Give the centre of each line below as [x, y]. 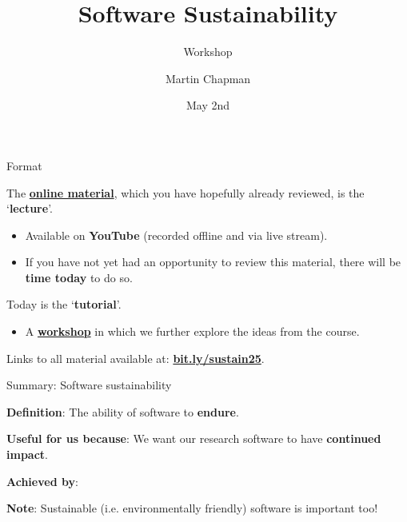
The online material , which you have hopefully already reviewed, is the [186, 192]
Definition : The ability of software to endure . [123, 411]
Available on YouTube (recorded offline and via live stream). [176, 235]
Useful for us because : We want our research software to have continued [194, 438]
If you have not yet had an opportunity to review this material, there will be [213, 262]
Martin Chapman [208, 78]
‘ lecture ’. [30, 208]
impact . [27, 454]
